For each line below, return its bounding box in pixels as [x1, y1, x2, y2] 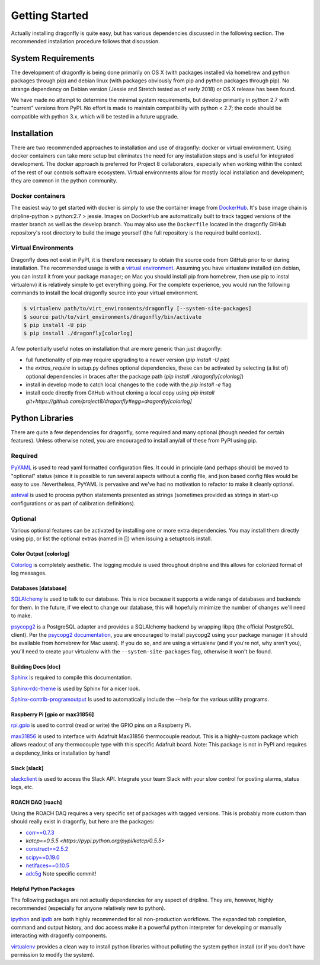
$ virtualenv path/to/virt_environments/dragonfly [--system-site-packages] [23, 305, 252, 312]
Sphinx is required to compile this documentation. [11, 674, 133, 681]
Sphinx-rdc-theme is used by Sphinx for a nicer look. [11, 685, 140, 692]
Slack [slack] [11, 764, 44, 771]
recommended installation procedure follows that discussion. [11, 37, 160, 44]
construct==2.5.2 [25, 845, 69, 852]
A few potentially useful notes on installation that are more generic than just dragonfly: [11, 345, 222, 352]
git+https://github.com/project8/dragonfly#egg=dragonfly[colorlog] [25, 397, 192, 405]
